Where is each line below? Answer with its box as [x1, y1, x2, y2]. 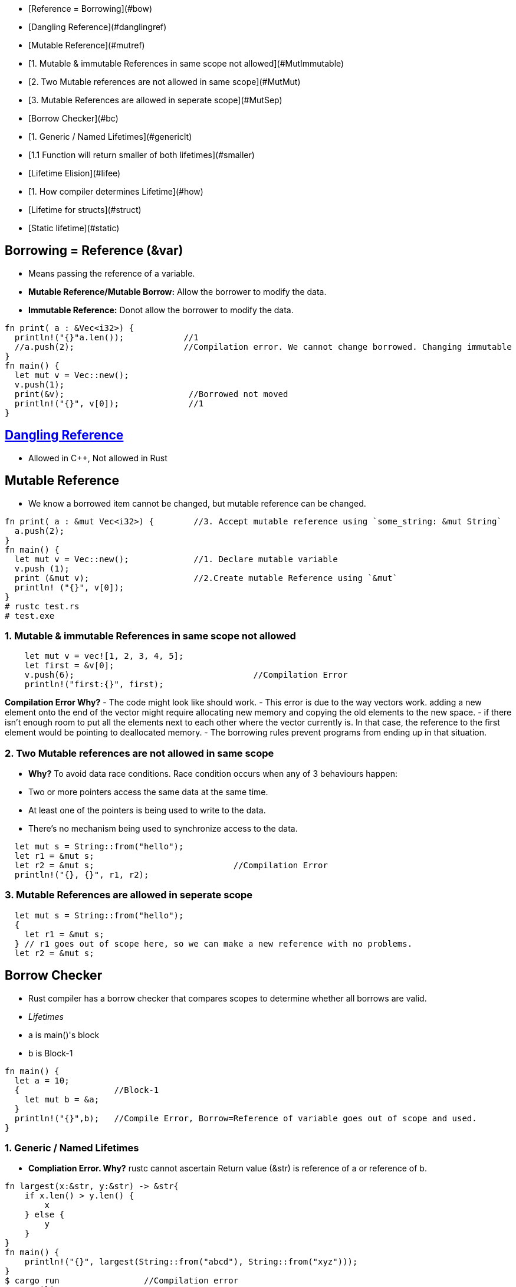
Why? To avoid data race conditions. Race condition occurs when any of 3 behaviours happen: [28, 769, 398, 779]
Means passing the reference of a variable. [28, 268, 195, 278]
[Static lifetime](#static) [28, 223, 120, 233]
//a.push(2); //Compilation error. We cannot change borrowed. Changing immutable [14, 342, 512, 352]
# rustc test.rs [5, 601, 80, 611]
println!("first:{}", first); [24, 679, 164, 690]
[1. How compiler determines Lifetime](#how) [28, 186, 203, 196]
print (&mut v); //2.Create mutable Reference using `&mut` [14, 573, 397, 583]
